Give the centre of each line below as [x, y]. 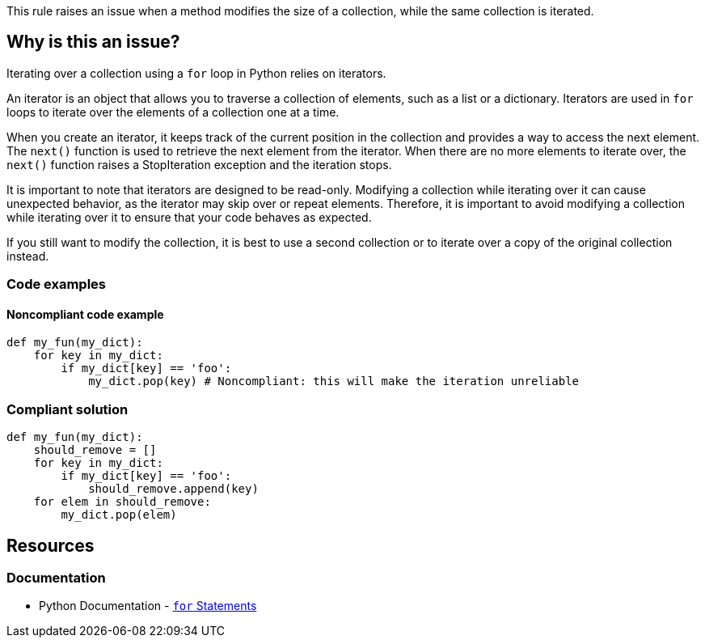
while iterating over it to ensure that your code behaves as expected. [189, 217]
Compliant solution [68, 409]
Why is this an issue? [93, 42]
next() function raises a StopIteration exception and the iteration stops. [199, 164]
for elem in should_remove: [122, 502]
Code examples [57, 284]
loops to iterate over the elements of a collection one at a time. [173, 112]
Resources [51, 545]
